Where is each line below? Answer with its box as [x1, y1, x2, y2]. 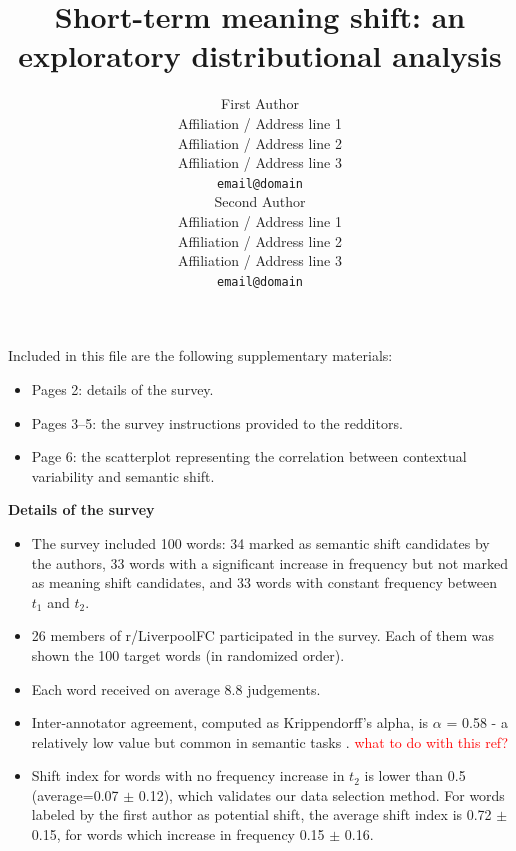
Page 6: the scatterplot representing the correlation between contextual [31, 446, 467, 467]
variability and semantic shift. [31, 465, 215, 486]
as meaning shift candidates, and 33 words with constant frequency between [31, 572, 497, 593]
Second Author [214, 191, 306, 212]
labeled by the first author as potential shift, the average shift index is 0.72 [31, 804, 492, 825]
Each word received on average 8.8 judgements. [31, 678, 321, 699]
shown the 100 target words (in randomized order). [31, 644, 345, 665]
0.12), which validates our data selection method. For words [138, 784, 505, 805]
